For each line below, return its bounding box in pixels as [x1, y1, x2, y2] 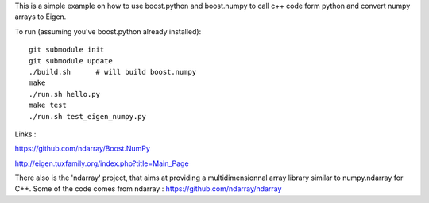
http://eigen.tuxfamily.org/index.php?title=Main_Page [14, 159, 190, 168]
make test [29, 101, 67, 110]
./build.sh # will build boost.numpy [29, 67, 197, 76]
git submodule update [29, 56, 113, 65]
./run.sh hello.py [29, 90, 101, 98]
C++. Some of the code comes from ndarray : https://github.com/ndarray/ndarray [14, 184, 282, 193]
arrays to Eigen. [14, 12, 67, 21]
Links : [14, 129, 37, 139]
